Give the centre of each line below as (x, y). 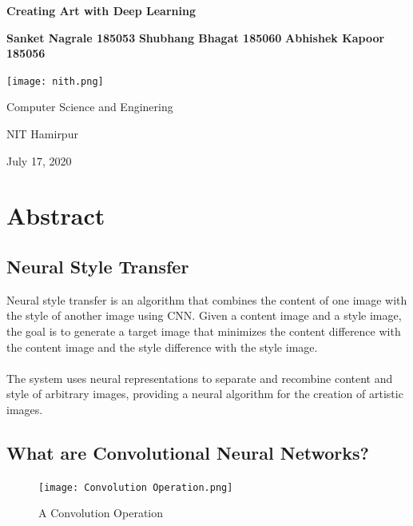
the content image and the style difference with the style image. (162, 347)
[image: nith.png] (55, 81)
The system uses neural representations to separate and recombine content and (200, 378)
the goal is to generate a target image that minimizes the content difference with (204, 331)
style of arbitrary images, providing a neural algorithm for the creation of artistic (205, 394)
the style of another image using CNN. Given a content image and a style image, (204, 315)
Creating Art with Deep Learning (101, 10)
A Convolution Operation (101, 513)
